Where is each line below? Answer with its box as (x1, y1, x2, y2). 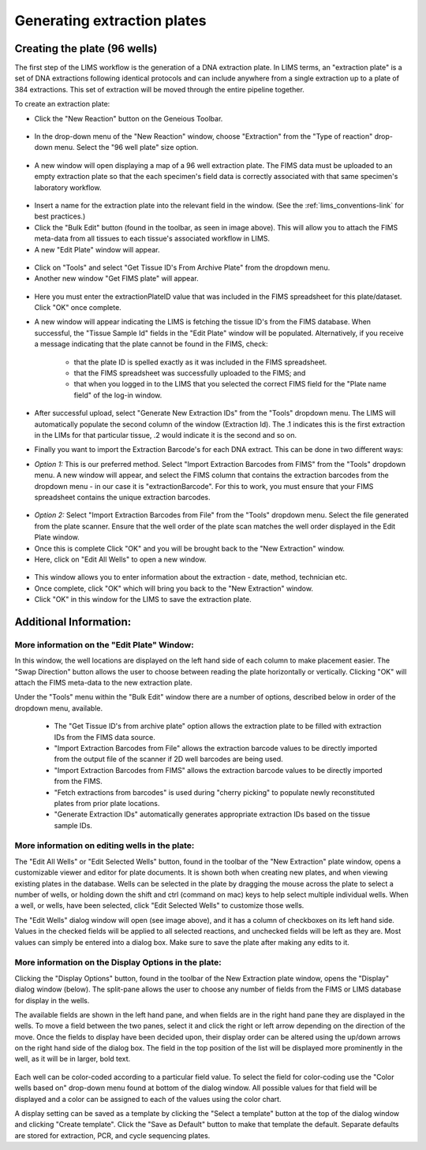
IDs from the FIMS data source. (54, 732, 155, 741)
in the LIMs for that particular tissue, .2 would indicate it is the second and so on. (34, 431, 297, 439)
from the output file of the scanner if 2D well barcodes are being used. (54, 754, 283, 764)
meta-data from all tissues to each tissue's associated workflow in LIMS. (34, 233, 271, 244)
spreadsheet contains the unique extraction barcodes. (34, 492, 211, 502)
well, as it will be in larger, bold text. (14, 1054, 131, 1064)
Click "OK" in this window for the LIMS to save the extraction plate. (34, 595, 252, 604)
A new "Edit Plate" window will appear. (34, 245, 161, 254)
